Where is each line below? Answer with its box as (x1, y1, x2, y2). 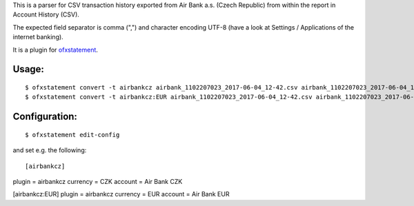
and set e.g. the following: (12, 146, 87, 154)
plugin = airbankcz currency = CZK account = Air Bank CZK (12, 177, 183, 185)
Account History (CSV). (12, 10, 79, 19)
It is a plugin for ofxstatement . (12, 45, 98, 54)
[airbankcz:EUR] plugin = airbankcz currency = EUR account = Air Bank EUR (12, 190, 230, 198)
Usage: (12, 63, 45, 75)
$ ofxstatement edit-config (25, 131, 120, 138)
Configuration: (12, 111, 77, 123)
